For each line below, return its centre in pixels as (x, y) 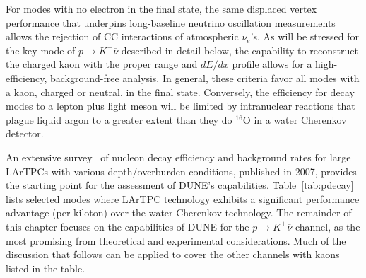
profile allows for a (272, 64)
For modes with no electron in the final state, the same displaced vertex (161, 8)
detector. (25, 133)
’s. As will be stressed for (305, 36)
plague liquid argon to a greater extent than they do (119, 119)
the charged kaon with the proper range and (102, 64)
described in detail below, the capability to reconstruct (240, 50)
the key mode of (41, 50)
